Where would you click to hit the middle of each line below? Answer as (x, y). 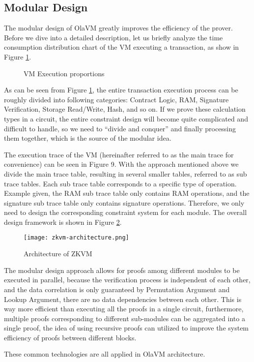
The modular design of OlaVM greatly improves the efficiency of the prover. (118, 28)
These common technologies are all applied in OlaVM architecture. (105, 354)
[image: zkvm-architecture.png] (76, 238)
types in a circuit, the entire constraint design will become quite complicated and (126, 118)
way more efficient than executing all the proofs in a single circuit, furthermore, (124, 309)
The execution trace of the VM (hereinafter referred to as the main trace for (119, 154)
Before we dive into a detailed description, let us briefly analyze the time (113, 37)
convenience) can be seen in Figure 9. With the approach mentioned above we (121, 164)
